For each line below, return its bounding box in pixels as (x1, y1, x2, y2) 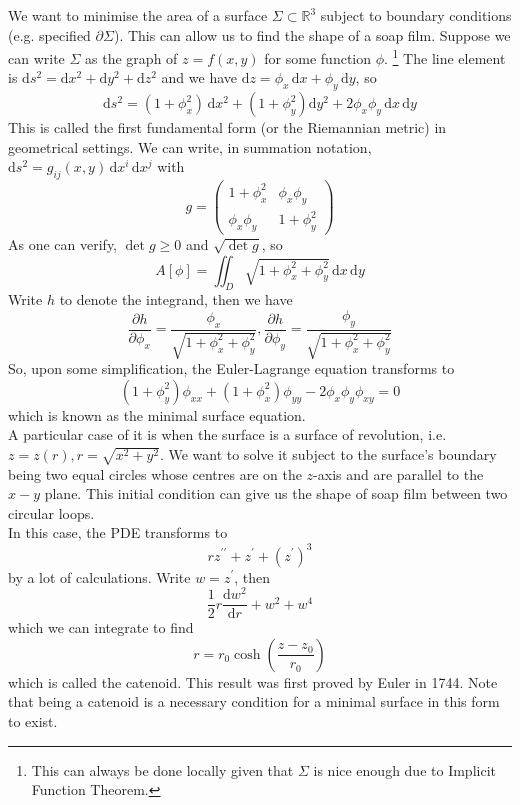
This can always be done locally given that (31, 759, 294, 780)
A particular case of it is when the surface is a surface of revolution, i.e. (8, 424, 447, 445)
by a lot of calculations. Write (8, 566, 191, 587)
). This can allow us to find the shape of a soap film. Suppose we (113, 24, 511, 45)
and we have (161, 67, 237, 88)
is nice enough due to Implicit (313, 759, 496, 780)
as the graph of (85, 47, 178, 68)
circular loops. (8, 502, 95, 523)
